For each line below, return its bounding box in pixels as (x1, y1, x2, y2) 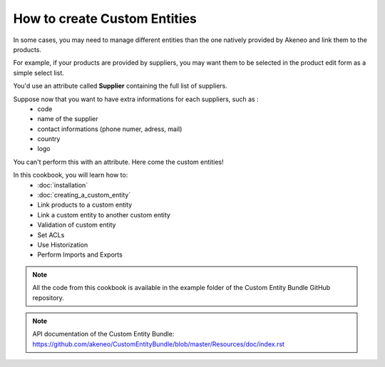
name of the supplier (37, 115, 98, 123)
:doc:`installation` (37, 180, 88, 189)
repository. (32, 293, 64, 302)
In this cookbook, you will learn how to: (13, 171, 128, 180)
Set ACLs (37, 230, 65, 239)
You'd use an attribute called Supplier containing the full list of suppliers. (13, 82, 228, 91)
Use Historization (37, 240, 88, 249)
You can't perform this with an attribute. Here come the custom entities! (13, 157, 224, 166)
